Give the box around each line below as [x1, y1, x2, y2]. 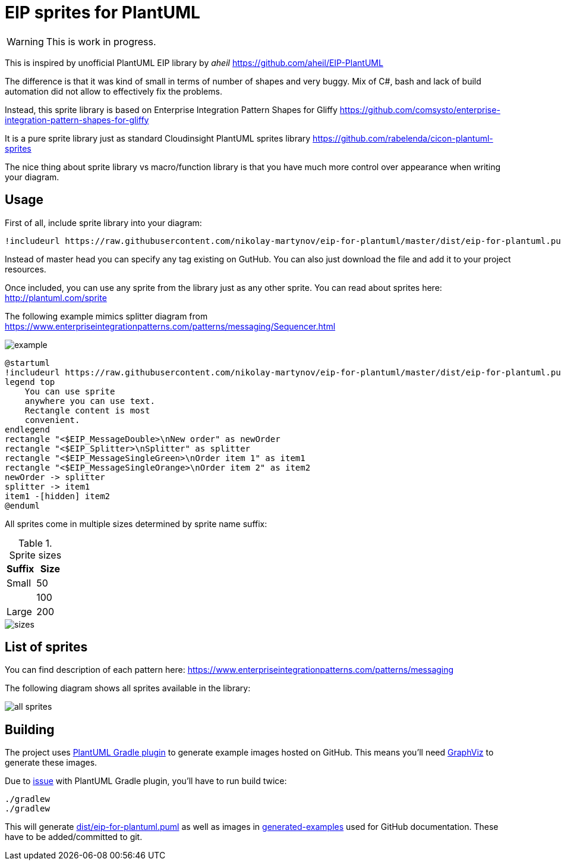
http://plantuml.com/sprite [5, 292, 107, 303]
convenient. [24, 415, 80, 425]
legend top [5, 377, 55, 387]
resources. [5, 264, 46, 274]
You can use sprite [24, 386, 115, 396]
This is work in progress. [46, 35, 156, 48]
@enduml [5, 500, 40, 510]
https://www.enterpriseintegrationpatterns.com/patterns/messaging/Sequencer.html [5, 321, 336, 331]
